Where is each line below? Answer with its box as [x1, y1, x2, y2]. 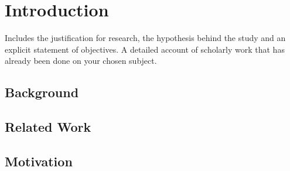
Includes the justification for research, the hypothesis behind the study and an [5, 32, 286, 44]
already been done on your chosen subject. [5, 54, 157, 67]
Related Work [5, 118, 91, 136]
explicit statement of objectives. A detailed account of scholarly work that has [5, 43, 285, 55]
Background [5, 83, 79, 101]
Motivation [5, 152, 73, 170]
